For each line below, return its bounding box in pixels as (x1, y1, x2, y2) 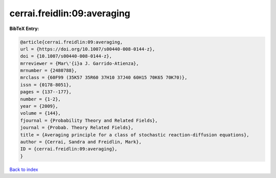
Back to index (9, 166, 38, 172)
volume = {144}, (20, 110, 61, 116)
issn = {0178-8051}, (20, 82, 72, 88)
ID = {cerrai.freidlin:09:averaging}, (20, 146, 118, 152)
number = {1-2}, (20, 96, 61, 102)
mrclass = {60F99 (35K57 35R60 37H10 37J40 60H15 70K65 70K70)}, (20, 74, 188, 81)
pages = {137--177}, (20, 89, 72, 95)
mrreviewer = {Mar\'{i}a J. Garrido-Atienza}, (20, 60, 139, 66)
